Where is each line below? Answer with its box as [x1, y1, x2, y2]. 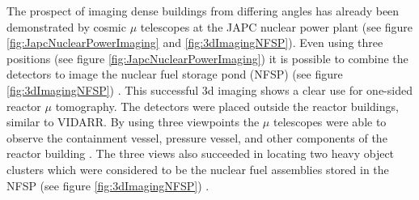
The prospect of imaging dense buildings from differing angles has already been [6, 2, 400, 19]
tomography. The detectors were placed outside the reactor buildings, [55, 97, 399, 114]
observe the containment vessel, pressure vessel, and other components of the [6, 129, 387, 146]
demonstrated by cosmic [6, 18, 126, 35]
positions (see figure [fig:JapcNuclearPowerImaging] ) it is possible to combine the [6, 49, 408, 66]
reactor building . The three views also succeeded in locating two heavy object [6, 145, 395, 162]
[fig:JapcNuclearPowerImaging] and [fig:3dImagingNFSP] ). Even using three [6, 34, 383, 51]
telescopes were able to [273, 113, 387, 130]
